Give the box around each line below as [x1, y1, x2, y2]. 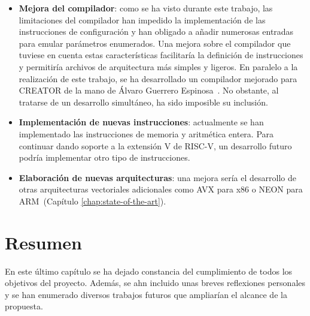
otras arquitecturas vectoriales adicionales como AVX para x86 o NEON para [19, 183, 303, 195]
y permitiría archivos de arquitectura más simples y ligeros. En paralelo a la [19, 60, 298, 73]
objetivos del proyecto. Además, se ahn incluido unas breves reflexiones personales [5, 276, 306, 289]
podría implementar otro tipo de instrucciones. [19, 151, 190, 164]
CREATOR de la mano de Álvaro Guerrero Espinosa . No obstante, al [19, 84, 279, 97]
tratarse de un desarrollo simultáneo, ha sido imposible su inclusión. [19, 95, 268, 108]
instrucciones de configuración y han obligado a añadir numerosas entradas [19, 25, 294, 38]
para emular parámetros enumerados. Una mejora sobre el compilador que [19, 37, 291, 49]
